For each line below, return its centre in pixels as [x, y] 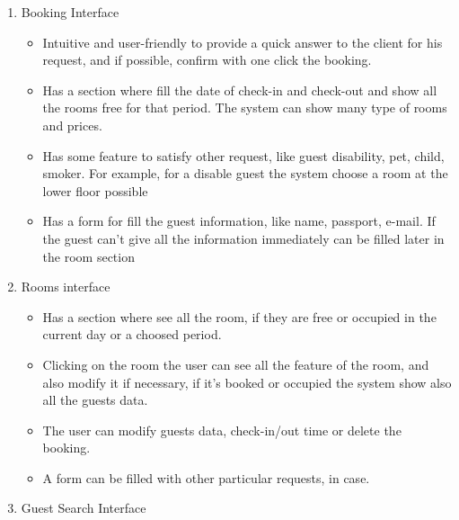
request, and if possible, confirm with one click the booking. [207, 60]
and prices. [72, 125]
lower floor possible [95, 190]
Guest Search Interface [84, 508]
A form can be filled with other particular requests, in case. [206, 477]
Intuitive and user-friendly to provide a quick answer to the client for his [243, 42]
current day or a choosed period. [132, 334]
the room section [88, 256]
